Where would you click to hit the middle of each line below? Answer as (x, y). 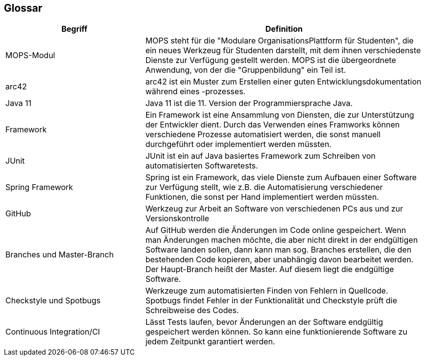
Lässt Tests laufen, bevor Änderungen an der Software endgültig (264, 322)
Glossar (23, 8)
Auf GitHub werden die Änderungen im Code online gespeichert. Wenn (276, 230)
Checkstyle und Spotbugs (53, 301)
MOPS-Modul (30, 55)
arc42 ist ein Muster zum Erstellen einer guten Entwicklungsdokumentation (283, 82)
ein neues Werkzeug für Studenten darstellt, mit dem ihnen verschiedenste (283, 51)
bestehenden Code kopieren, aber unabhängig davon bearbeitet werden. (279, 260)
